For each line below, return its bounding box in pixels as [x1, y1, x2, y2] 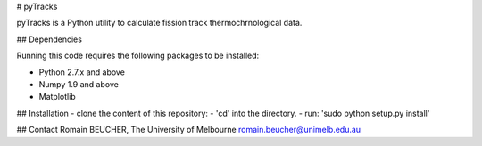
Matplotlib [38, 92, 76, 102]
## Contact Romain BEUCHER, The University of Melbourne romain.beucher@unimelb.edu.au [16, 125, 361, 135]
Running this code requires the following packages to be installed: [16, 50, 260, 61]
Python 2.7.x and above [38, 67, 125, 77]
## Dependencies [16, 34, 82, 45]
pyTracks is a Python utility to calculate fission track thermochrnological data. [16, 18, 303, 28]
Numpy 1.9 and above [38, 78, 120, 89]
